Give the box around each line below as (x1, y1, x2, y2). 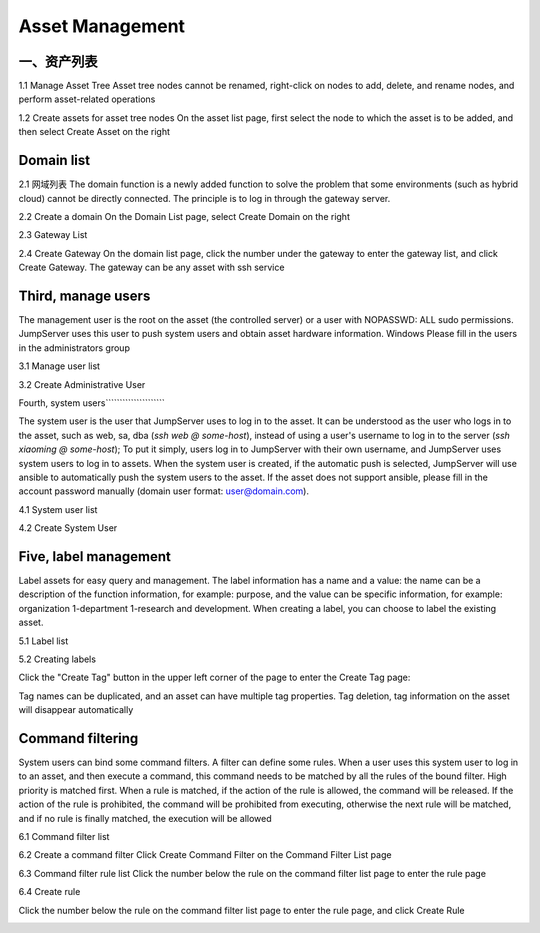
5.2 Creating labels (18, 653, 97, 665)
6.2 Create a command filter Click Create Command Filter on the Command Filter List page (18, 849, 392, 861)
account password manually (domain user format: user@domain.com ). (18, 485, 310, 497)
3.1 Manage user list (18, 360, 100, 372)
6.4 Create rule (18, 886, 81, 898)
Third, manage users (18, 287, 151, 304)
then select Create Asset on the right (18, 126, 170, 138)
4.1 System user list (18, 503, 98, 515)
